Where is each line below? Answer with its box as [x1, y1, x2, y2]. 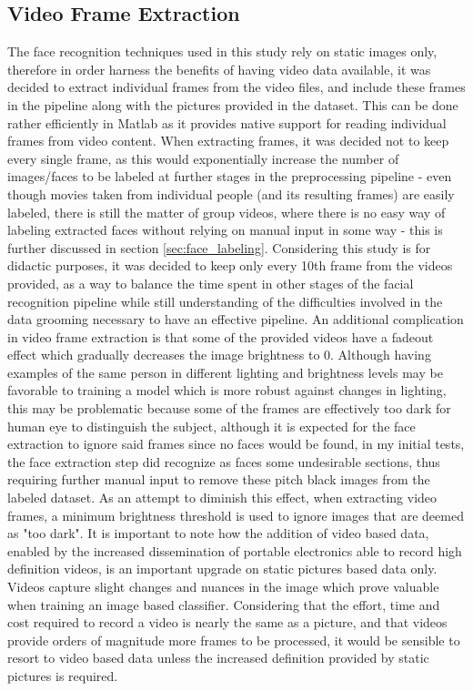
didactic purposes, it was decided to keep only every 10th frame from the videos [7, 256, 453, 275]
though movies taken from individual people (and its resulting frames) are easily [7, 184, 455, 203]
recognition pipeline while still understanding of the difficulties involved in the [7, 291, 443, 310]
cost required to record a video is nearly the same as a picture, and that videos [7, 613, 448, 632]
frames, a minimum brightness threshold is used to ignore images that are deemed [7, 505, 464, 524]
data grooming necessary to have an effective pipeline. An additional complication [7, 310, 464, 329]
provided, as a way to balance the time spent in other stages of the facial [7, 273, 414, 292]
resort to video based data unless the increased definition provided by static [7, 648, 429, 667]
